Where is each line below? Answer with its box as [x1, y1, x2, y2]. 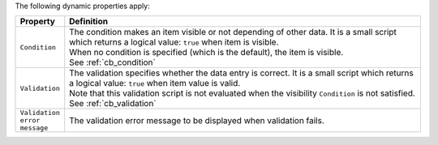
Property [19, 16, 56, 28]
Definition [69, 16, 109, 28]
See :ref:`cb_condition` [69, 57, 156, 68]
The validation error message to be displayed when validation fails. [69, 114, 324, 126]
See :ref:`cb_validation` [69, 98, 157, 109]
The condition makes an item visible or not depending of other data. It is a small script [69, 27, 397, 38]
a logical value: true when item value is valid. [69, 78, 241, 89]
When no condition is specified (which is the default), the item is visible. [69, 47, 344, 58]
